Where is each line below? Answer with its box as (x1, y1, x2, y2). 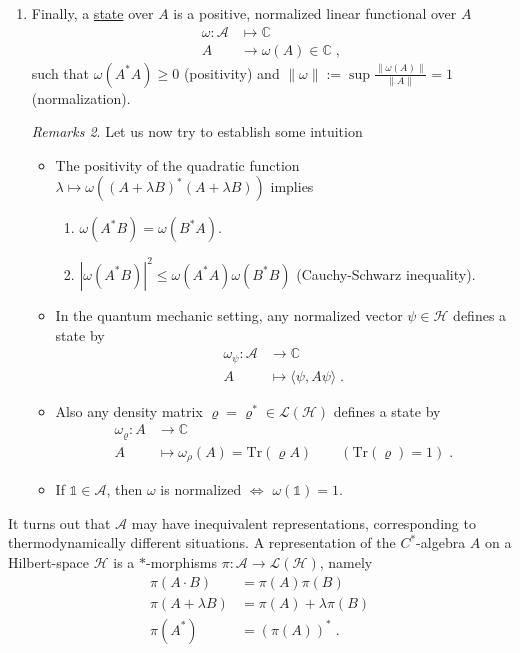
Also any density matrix (55, 400, 203, 421)
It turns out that (8, 512, 111, 533)
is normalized (160, 479, 242, 500)
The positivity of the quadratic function (55, 154, 300, 175)
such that (31, 62, 90, 83)
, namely (319, 551, 373, 572)
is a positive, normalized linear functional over (173, 3, 457, 23)
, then (106, 479, 143, 500)
